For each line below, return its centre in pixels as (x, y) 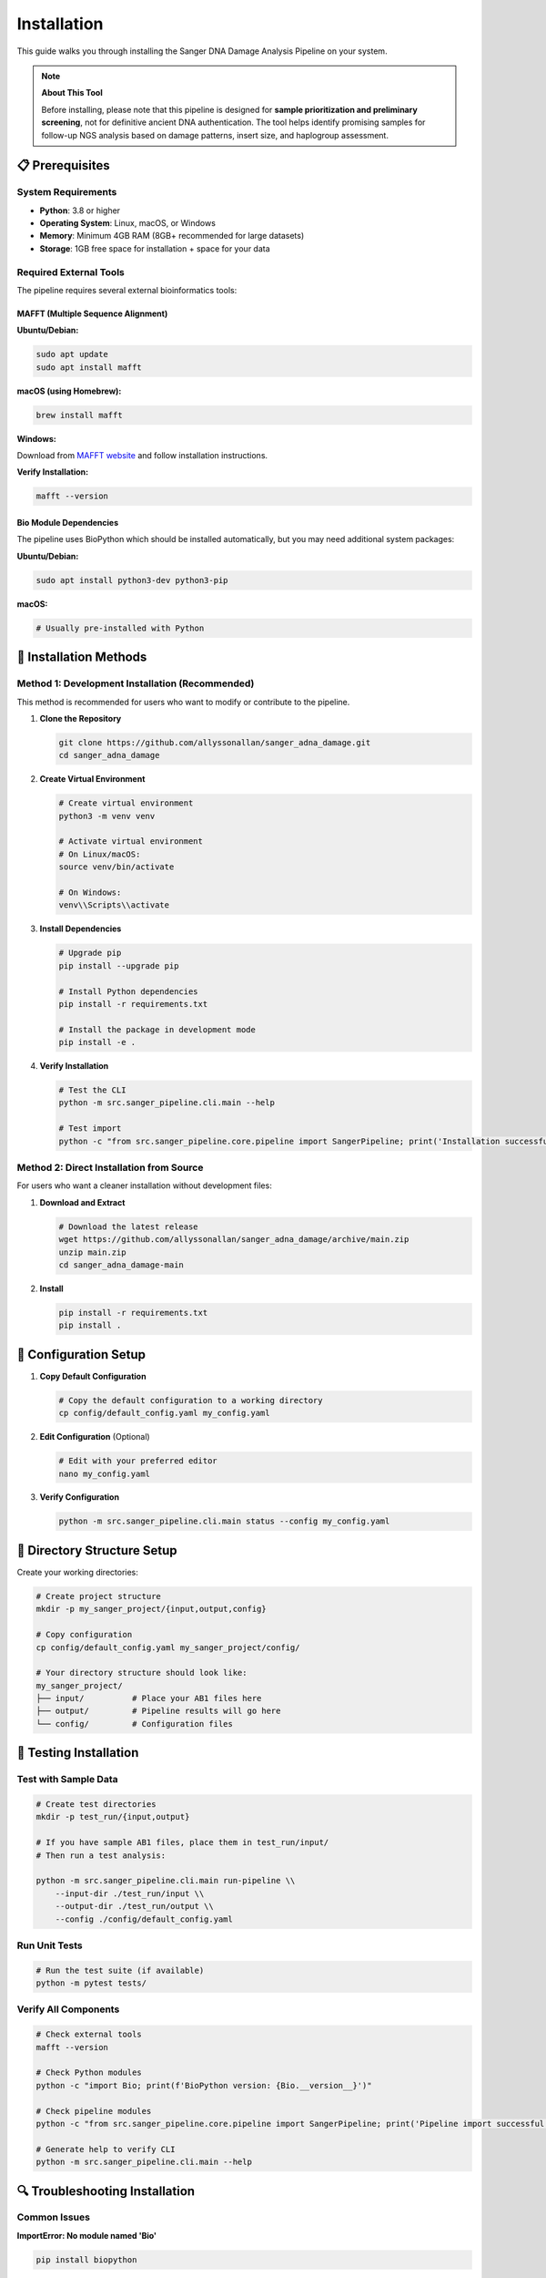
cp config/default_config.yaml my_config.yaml (164, 1413)
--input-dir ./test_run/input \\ (130, 1893)
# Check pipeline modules (94, 2111)
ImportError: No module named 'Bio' (87, 2235)
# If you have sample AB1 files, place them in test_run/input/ (182, 1842)
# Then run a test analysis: (101, 1855)
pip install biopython (86, 2259)
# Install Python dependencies (129, 991)
